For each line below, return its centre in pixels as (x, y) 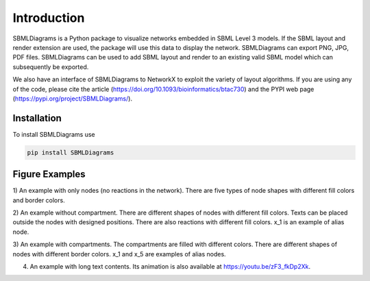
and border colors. (39, 200)
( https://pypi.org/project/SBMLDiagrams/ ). (73, 98)
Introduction (49, 18)
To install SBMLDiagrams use (54, 134)
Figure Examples (49, 174)
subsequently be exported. (51, 67)
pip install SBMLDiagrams (71, 152)
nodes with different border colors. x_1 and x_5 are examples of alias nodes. (119, 254)
